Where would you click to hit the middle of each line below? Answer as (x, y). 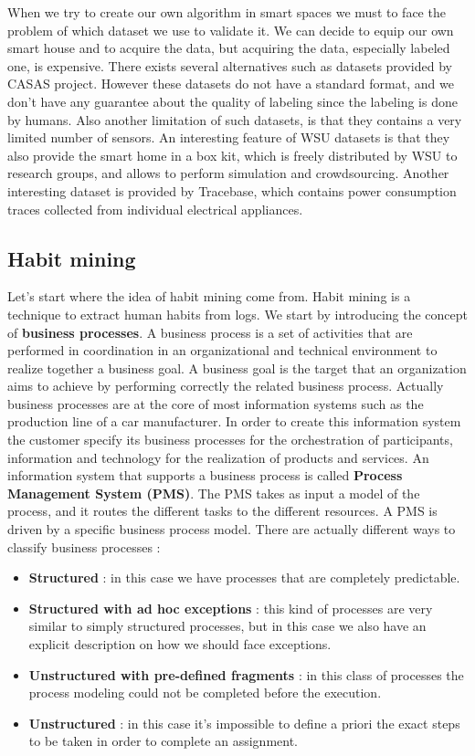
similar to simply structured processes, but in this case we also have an (227, 626)
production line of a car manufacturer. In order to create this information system (234, 421)
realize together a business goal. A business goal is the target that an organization (237, 367)
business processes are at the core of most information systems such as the (216, 403)
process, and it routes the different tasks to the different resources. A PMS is (222, 511)
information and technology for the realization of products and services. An (218, 457)
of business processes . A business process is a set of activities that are (210, 332)
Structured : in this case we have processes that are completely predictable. (244, 577)
